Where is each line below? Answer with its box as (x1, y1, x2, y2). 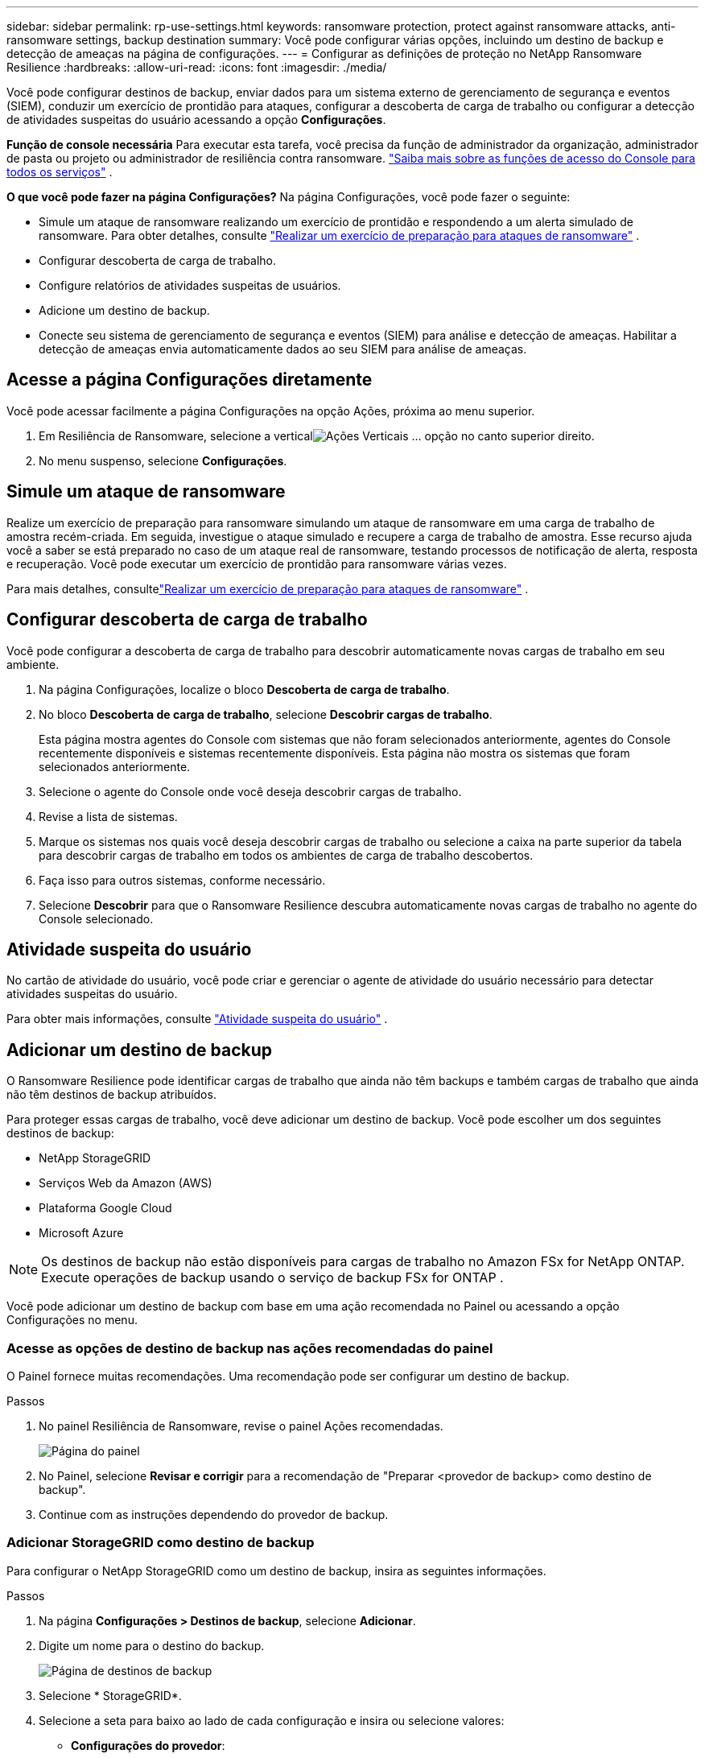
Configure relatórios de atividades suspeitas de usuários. (39, 279, 341, 292)
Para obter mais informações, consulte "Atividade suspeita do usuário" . (6, 1012, 388, 1026)
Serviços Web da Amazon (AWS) (39, 1176, 212, 1191)
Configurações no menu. (6, 1313, 138, 1327)
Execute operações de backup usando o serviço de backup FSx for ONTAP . (41, 1269, 504, 1286)
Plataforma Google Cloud (39, 1201, 172, 1215)
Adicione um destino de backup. (39, 303, 210, 317)
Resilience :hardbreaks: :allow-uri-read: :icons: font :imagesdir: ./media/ (6, 60, 387, 74)
